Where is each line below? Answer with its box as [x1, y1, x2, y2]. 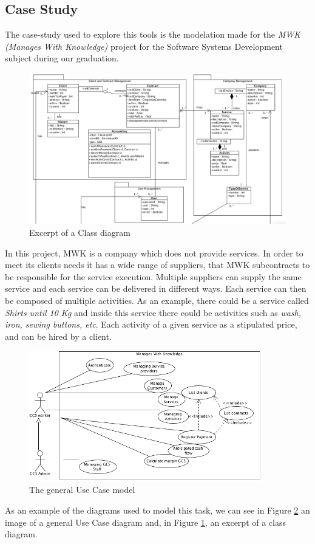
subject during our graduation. [5, 52, 119, 64]
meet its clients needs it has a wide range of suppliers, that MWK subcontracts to [5, 258, 310, 271]
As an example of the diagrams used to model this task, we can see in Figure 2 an [5, 503, 310, 516]
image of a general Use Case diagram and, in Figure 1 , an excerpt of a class [5, 515, 286, 528]
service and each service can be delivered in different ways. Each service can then [5, 282, 307, 295]
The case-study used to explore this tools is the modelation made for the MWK [5, 28, 300, 41]
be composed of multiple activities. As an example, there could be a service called [5, 294, 309, 306]
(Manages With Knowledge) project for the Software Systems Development [5, 40, 283, 52]
